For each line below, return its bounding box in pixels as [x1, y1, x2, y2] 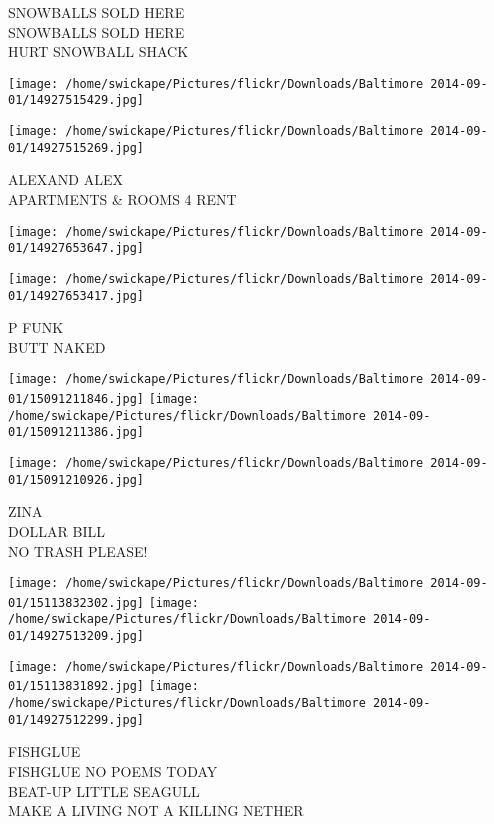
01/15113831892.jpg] [8, 679, 145, 694]
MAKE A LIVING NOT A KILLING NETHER [8, 800, 304, 821]
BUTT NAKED [8, 336, 106, 357]
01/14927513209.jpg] [8, 629, 145, 644]
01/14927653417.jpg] [8, 288, 145, 303]
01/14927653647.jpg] [8, 241, 145, 256]
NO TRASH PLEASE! [8, 540, 148, 561]
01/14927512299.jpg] [8, 712, 145, 727]
